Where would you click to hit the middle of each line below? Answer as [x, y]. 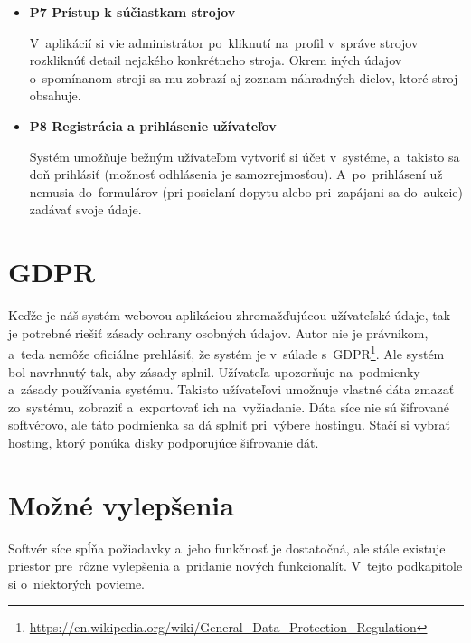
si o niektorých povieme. [77, 583]
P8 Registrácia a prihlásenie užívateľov [153, 125]
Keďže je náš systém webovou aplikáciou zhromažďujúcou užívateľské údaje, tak [230, 315]
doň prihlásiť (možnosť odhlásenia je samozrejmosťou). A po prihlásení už [236, 174]
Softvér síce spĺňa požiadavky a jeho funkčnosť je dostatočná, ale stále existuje [227, 548]
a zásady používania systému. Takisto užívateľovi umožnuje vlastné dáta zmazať [231, 389]
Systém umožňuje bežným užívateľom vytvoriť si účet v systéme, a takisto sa [245, 156]
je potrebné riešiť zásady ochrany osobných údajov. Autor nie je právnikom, [218, 332]
